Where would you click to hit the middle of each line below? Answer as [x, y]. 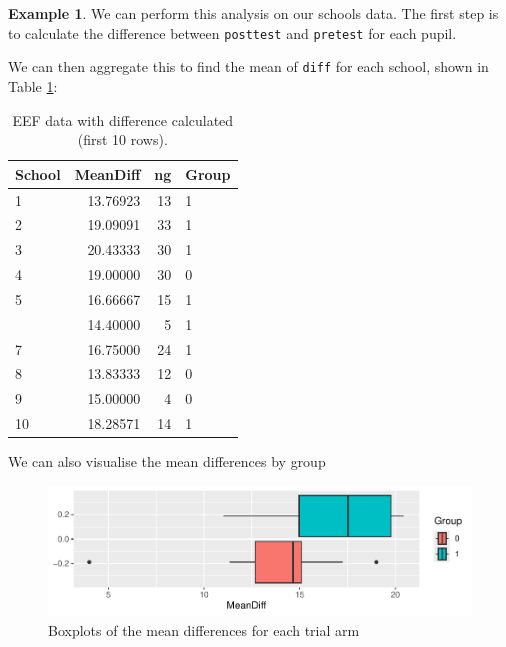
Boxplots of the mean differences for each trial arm [204, 629]
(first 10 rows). [122, 139]
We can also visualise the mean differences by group [167, 461]
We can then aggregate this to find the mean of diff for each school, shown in [248, 66]
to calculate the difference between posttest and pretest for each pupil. [232, 32]
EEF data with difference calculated [123, 119]
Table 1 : [33, 85]
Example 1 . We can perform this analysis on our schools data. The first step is [253, 13]
